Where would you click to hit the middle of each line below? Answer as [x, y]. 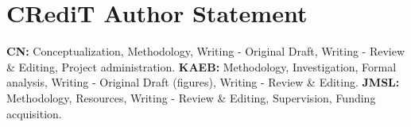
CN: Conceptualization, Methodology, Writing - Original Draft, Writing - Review [206, 51]
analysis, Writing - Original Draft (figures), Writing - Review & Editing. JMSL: [203, 82]
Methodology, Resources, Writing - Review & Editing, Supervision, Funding [191, 97]
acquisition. [34, 113]
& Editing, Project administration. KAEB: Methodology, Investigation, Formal [202, 66]
